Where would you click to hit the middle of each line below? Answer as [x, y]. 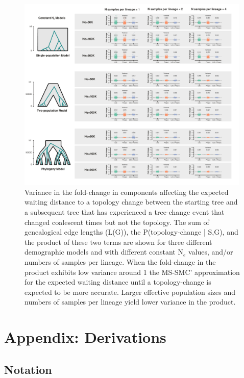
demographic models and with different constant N [104, 252]
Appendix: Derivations [85, 337]
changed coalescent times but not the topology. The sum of [117, 222]
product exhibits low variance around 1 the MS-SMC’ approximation [132, 272]
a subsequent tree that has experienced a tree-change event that [125, 211]
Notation [28, 369]
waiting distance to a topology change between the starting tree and [131, 202]
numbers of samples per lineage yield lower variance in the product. [130, 302]
